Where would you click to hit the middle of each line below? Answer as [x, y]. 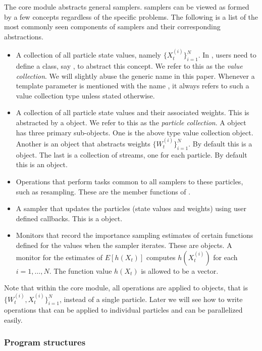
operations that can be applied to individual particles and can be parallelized [123, 310]
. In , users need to [227, 55]
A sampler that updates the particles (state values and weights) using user [131, 208]
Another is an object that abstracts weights [83, 143]
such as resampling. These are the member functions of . [103, 191]
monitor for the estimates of [59, 257]
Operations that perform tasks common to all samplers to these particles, [129, 181]
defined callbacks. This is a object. [69, 218]
